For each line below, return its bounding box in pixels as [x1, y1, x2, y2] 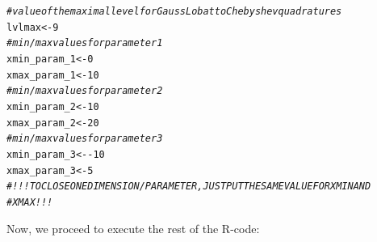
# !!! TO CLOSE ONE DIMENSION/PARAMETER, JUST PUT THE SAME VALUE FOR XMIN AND [6, 180, 371, 193]
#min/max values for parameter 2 [6, 85, 163, 97]
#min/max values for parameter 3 [6, 133, 163, 145]
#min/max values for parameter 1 [6, 37, 163, 49]
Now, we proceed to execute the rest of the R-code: [6, 219, 260, 236]
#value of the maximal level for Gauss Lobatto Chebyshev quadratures [6, 6, 342, 17]
